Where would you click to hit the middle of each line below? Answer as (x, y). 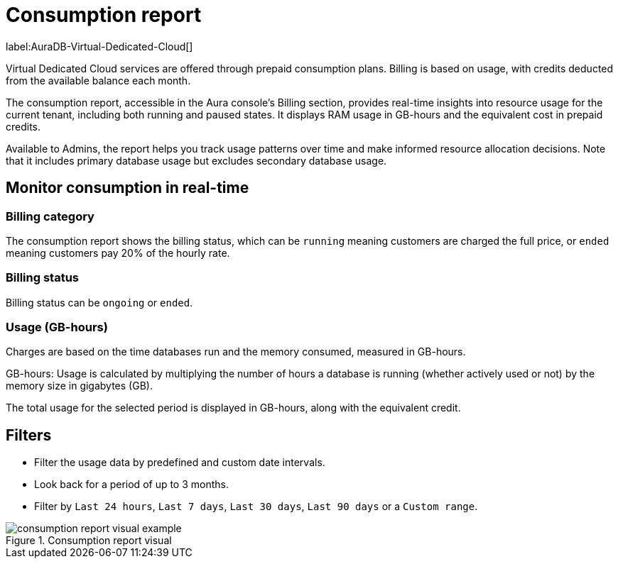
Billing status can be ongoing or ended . (99, 302)
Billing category (50, 216)
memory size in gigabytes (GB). (79, 386)
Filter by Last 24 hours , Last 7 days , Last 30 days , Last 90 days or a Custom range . (256, 507)
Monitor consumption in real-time (128, 188)
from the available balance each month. (98, 80)
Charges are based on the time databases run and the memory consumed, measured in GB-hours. (236, 352)
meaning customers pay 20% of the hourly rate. (118, 253)
